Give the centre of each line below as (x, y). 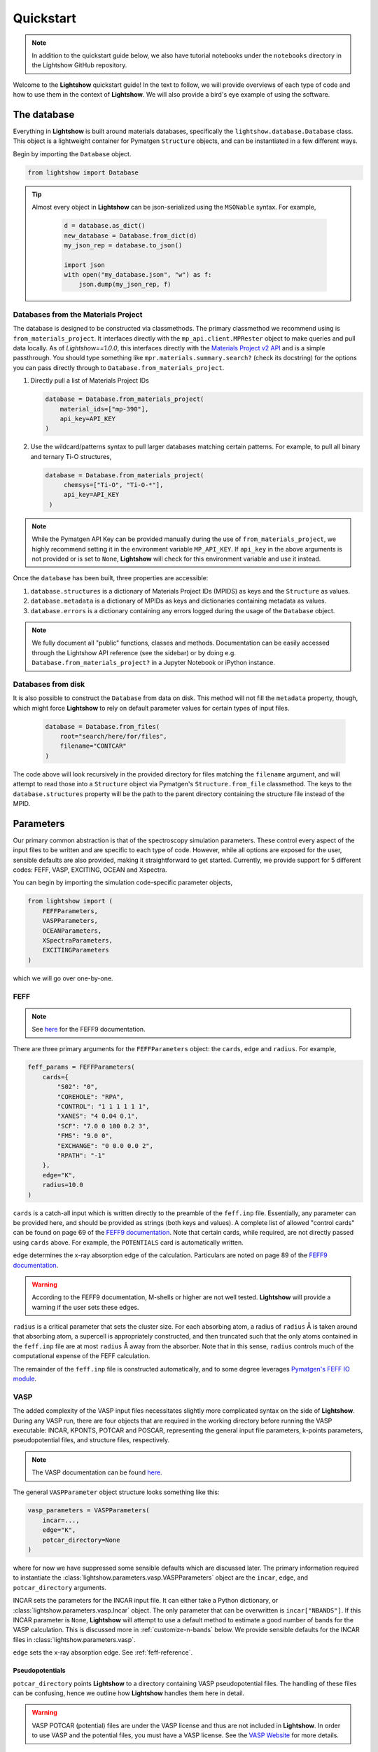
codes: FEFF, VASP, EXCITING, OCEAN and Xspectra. (90, 870)
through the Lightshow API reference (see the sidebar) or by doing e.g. (134, 652)
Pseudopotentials (39, 1671)
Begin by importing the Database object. (72, 153)
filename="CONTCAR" (93, 746)
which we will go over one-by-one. (63, 978)
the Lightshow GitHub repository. (79, 65)
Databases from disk (49, 684)
